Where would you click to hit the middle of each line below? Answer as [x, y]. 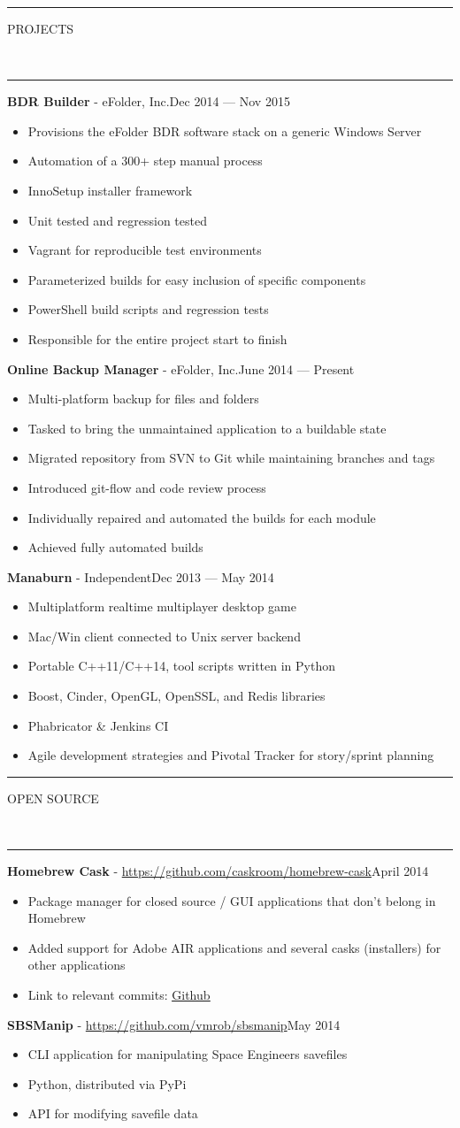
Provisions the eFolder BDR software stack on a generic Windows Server [225, 130]
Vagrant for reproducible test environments [145, 250]
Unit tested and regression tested [117, 220]
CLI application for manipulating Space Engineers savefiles [188, 1054]
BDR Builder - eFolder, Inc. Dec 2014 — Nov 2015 [149, 101]
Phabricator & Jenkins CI [98, 725]
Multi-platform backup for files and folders [143, 399]
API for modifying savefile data [113, 1113]
